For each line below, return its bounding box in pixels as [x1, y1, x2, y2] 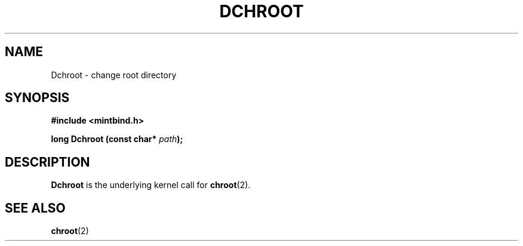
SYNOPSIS [5, 90, 70, 106]
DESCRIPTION [5, 154, 90, 170]
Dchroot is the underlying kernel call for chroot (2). [51, 180, 251, 190]
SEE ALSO [5, 200, 66, 216]
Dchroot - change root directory [51, 69, 177, 80]
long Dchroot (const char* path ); [51, 134, 183, 144]
